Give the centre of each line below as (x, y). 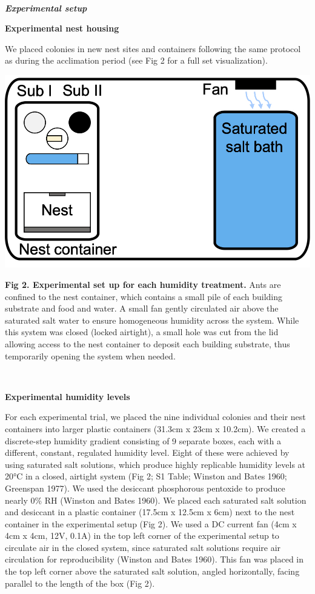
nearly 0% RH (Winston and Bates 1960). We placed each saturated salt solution (156, 500)
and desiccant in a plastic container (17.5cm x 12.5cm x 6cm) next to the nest (150, 512)
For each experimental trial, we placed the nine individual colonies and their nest (155, 417)
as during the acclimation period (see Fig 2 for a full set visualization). (136, 60)
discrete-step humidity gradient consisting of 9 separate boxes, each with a (143, 440)
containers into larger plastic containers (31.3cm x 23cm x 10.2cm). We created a (155, 428)
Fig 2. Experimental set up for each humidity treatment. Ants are (143, 284)
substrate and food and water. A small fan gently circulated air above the (142, 308)
